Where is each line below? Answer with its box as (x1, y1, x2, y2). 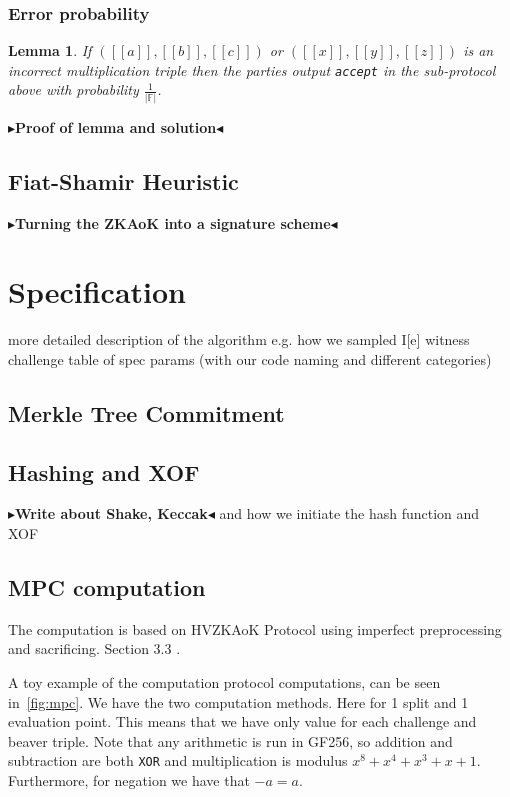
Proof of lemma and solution (15, 116, 217, 137)
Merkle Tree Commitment (8, 397, 285, 428)
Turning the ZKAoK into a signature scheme (15, 212, 331, 233)
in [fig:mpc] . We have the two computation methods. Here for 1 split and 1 (8, 691, 469, 712)
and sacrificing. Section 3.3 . (8, 638, 181, 659)
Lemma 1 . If (8, 40, 92, 61)
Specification (8, 271, 186, 312)
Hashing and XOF (8, 456, 200, 487)
